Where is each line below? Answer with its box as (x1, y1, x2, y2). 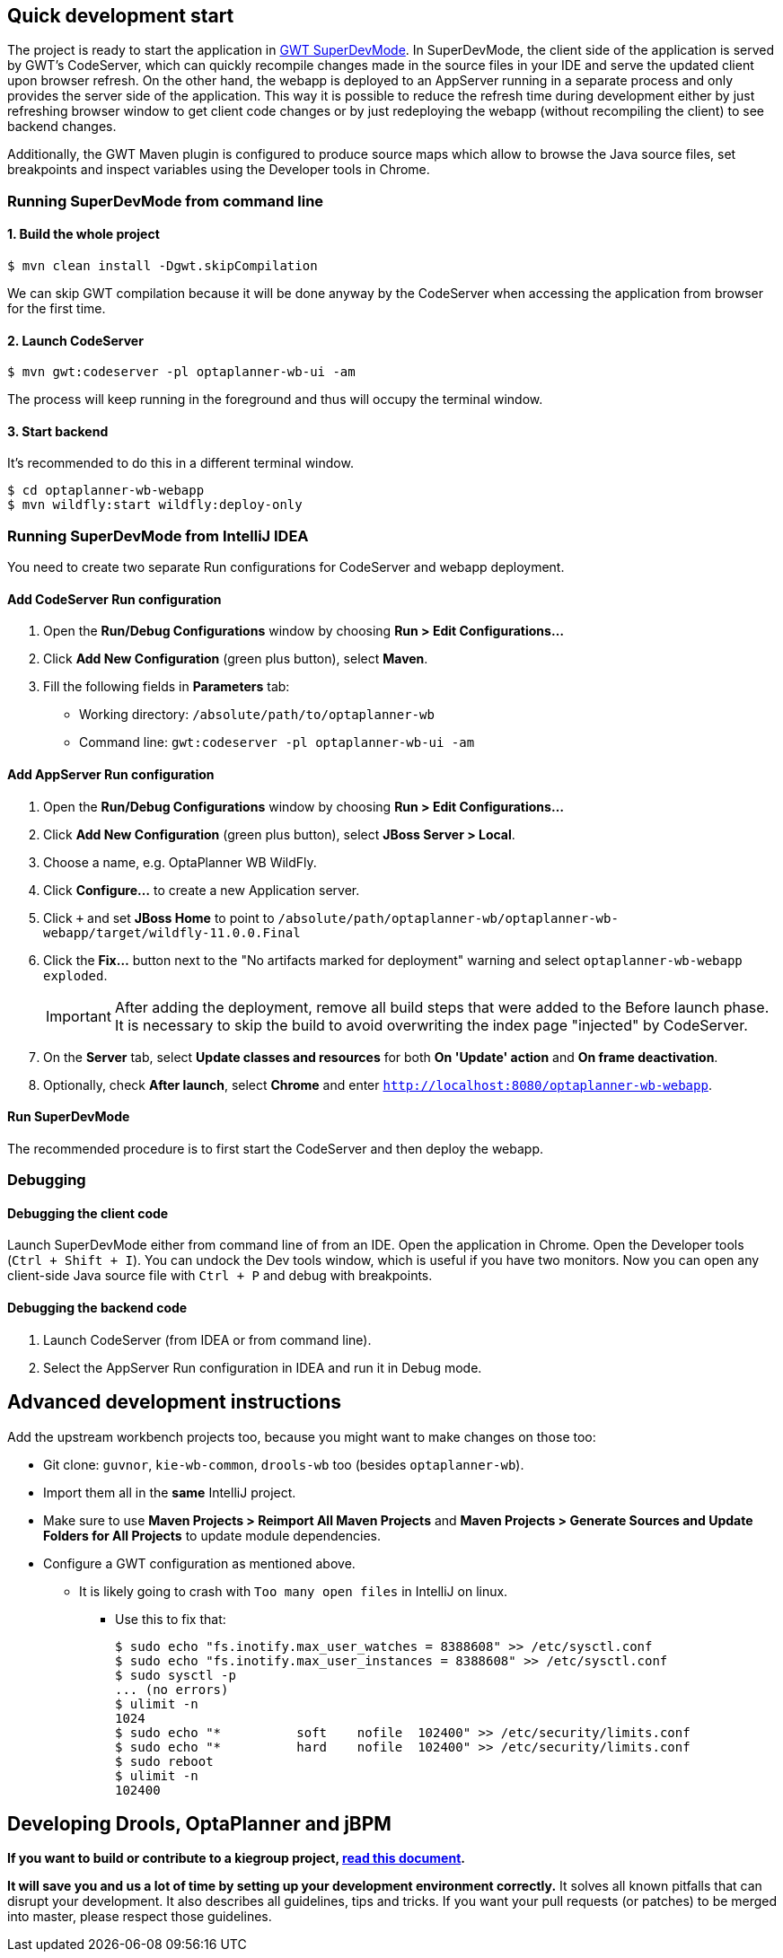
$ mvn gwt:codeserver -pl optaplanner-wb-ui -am (7, 364, 356, 380)
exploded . (43, 967, 108, 983)
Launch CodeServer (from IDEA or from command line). (43, 1331, 372, 1348)
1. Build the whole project (7, 226, 160, 242)
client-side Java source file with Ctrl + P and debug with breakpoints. (7, 1268, 433, 1284)
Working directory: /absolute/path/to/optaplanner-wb (79, 707, 435, 723)
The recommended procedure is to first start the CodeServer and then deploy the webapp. (7, 1140, 543, 1156)
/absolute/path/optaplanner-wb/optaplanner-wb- (277, 910, 619, 926)
